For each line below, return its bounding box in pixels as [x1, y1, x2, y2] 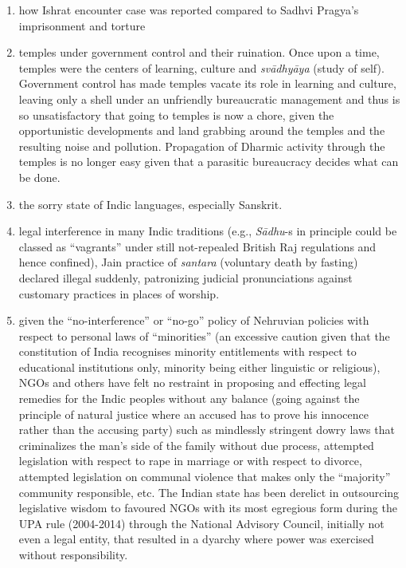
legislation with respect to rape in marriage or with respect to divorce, [18, 452, 362, 469]
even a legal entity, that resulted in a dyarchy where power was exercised [18, 531, 374, 547]
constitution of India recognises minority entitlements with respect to [18, 343, 357, 360]
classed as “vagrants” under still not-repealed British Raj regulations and [18, 238, 377, 254]
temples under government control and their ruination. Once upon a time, [18, 44, 380, 61]
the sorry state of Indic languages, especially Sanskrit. [18, 195, 283, 212]
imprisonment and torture [18, 17, 146, 34]
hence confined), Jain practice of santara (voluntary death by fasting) [18, 254, 358, 270]
